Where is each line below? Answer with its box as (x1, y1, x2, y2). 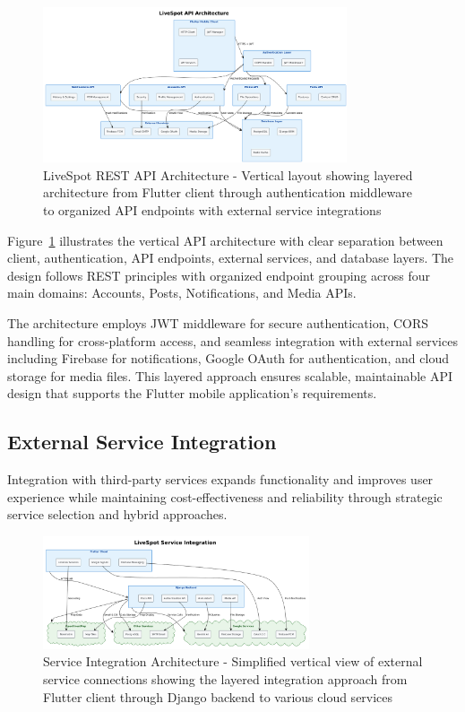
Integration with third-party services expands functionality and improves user (7, 470, 434, 489)
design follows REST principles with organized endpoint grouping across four (7, 265, 430, 284)
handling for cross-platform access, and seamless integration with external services (7, 331, 458, 350)
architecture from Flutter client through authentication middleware (43, 183, 412, 202)
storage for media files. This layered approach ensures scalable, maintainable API (7, 366, 453, 385)
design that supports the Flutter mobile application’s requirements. (7, 384, 377, 403)
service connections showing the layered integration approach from (43, 669, 408, 688)
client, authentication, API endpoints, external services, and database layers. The (7, 248, 454, 267)
